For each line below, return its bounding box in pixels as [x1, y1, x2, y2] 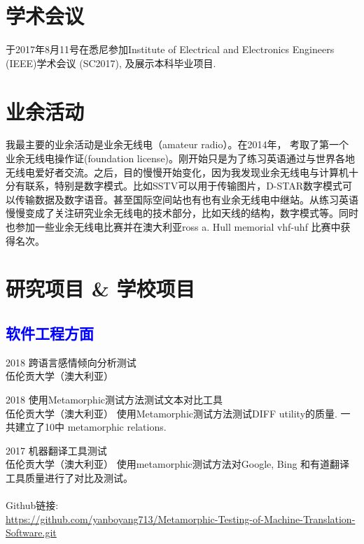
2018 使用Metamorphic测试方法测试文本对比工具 [6, 392, 223, 406]
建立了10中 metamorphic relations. [15, 420, 167, 434]
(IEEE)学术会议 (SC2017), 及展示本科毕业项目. [6, 55, 216, 70]
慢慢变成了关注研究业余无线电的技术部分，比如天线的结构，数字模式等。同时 [6, 206, 358, 220]
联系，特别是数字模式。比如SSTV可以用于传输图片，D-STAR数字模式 [24, 178, 343, 193]
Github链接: [6, 498, 59, 513]
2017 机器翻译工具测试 [6, 443, 107, 457]
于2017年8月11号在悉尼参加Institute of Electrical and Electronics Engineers [6, 42, 335, 57]
